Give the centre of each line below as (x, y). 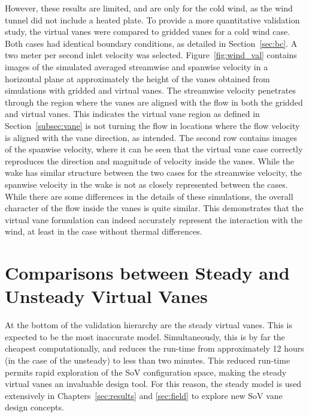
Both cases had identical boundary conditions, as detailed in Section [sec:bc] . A (151, 43)
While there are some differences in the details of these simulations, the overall (149, 196)
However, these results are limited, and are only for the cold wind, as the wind (149, 8)
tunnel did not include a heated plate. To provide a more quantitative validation (152, 19)
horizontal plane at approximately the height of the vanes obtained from (137, 78)
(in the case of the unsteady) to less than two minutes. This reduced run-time (148, 360)
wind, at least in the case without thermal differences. (104, 231)
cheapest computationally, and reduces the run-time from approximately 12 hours (154, 348)
